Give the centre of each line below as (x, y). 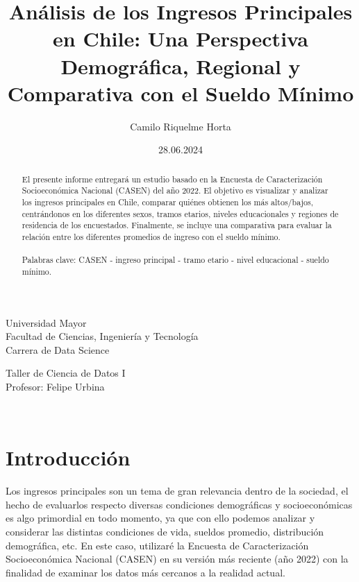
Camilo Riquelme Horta (181, 126)
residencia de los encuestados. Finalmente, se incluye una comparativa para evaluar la (177, 225)
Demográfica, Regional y (181, 66)
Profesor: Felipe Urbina (55, 386)
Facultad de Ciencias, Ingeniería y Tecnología (102, 336)
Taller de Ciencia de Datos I (66, 373)
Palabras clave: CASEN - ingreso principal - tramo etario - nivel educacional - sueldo (175, 260)
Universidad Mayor (46, 322)
